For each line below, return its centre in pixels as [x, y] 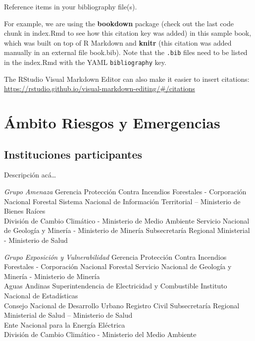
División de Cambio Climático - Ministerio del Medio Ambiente [100, 334]
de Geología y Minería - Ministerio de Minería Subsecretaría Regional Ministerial [127, 230]
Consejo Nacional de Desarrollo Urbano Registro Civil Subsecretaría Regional [122, 305]
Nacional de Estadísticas [41, 295]
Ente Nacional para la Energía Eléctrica [65, 324]
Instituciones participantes [73, 154]
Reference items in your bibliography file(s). [71, 6]
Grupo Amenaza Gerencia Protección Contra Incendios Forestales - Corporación [125, 192]
